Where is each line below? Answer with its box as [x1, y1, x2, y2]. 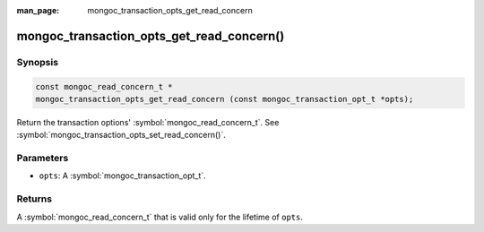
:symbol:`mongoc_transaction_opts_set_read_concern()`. [16, 130, 226, 141]
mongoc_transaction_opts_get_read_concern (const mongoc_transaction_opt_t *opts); [35, 94, 414, 104]
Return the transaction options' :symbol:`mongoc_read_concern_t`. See [16, 116, 280, 127]
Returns [16, 193, 53, 205]
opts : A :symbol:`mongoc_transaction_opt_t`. [39, 170, 206, 181]
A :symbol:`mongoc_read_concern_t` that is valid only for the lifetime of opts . [16, 211, 304, 222]
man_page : [16, 5, 60, 15]
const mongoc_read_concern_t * [35, 82, 174, 91]
